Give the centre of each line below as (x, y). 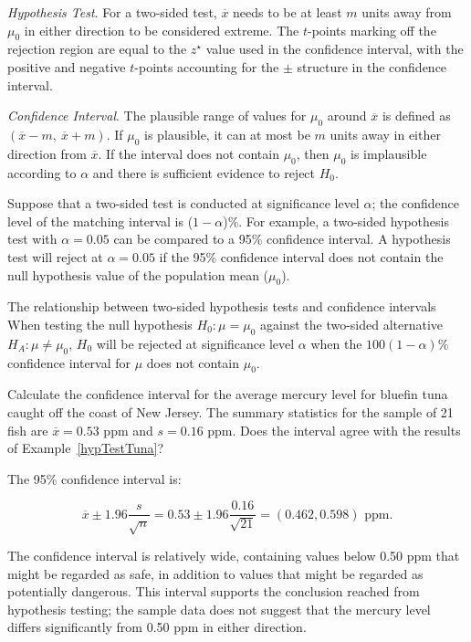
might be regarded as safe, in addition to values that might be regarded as (215, 573)
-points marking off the (372, 30)
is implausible (389, 153)
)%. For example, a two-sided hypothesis (336, 221)
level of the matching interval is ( (100, 221)
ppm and (128, 430)
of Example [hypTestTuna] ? (86, 448)
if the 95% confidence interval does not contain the (301, 256)
